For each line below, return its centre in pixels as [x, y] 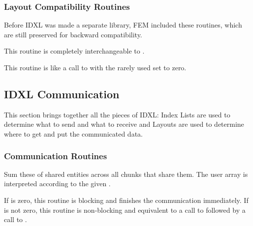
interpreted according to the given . [57, 184]
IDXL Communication [62, 94]
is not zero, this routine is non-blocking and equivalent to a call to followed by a [125, 210]
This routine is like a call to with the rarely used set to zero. [95, 67]
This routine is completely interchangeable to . [74, 51]
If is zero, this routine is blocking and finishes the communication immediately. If [126, 200]
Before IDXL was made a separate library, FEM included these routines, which [123, 25]
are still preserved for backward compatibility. [73, 34]
